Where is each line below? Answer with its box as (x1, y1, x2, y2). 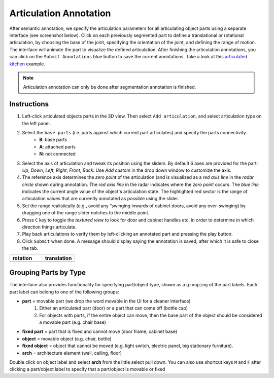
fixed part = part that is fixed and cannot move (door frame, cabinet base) (22, 328, 178, 334)
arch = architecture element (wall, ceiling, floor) (22, 350, 122, 356)
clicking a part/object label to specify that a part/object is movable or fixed (9, 366, 165, 372)
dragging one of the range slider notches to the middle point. (22, 210, 150, 216)
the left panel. (22, 120, 51, 126)
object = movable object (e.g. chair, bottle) (22, 335, 112, 342)
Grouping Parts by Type (9, 269, 86, 277)
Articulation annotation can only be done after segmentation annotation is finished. (23, 84, 196, 90)
